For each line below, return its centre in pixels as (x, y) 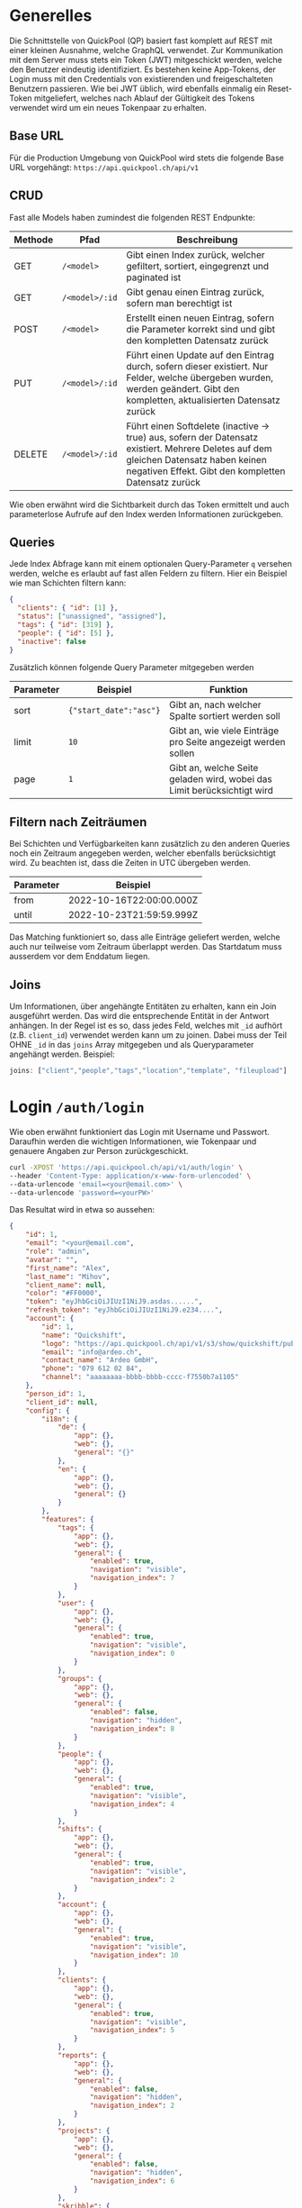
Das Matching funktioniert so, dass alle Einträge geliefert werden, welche (145, 937)
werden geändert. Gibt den (182, 388)
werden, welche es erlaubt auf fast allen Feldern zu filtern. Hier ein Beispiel (148, 574)
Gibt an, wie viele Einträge (224, 731)
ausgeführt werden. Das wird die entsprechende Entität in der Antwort (139, 1016)
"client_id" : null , (62, 1402)
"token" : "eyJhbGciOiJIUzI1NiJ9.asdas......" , (114, 1302)
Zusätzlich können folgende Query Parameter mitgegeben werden (132, 667)
